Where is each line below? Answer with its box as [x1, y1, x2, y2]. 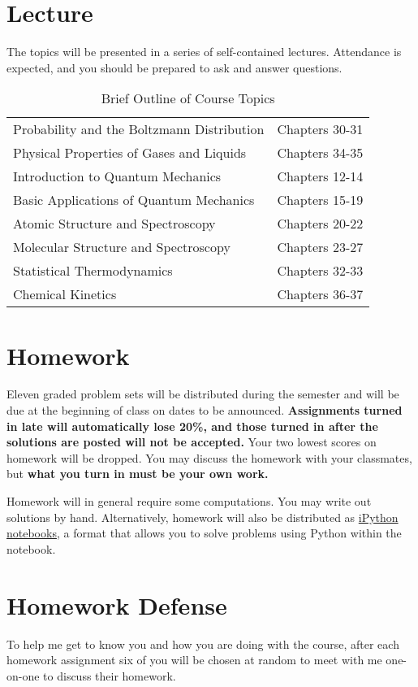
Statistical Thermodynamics [13, 261, 173, 280]
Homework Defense [6, 588, 227, 621]
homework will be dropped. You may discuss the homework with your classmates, [6, 449, 412, 466]
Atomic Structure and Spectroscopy [13, 214, 216, 233]
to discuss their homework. [43, 667, 176, 684]
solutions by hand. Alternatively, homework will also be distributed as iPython [6, 508, 399, 525]
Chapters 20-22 [277, 214, 364, 233]
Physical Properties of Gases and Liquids [13, 143, 247, 163]
